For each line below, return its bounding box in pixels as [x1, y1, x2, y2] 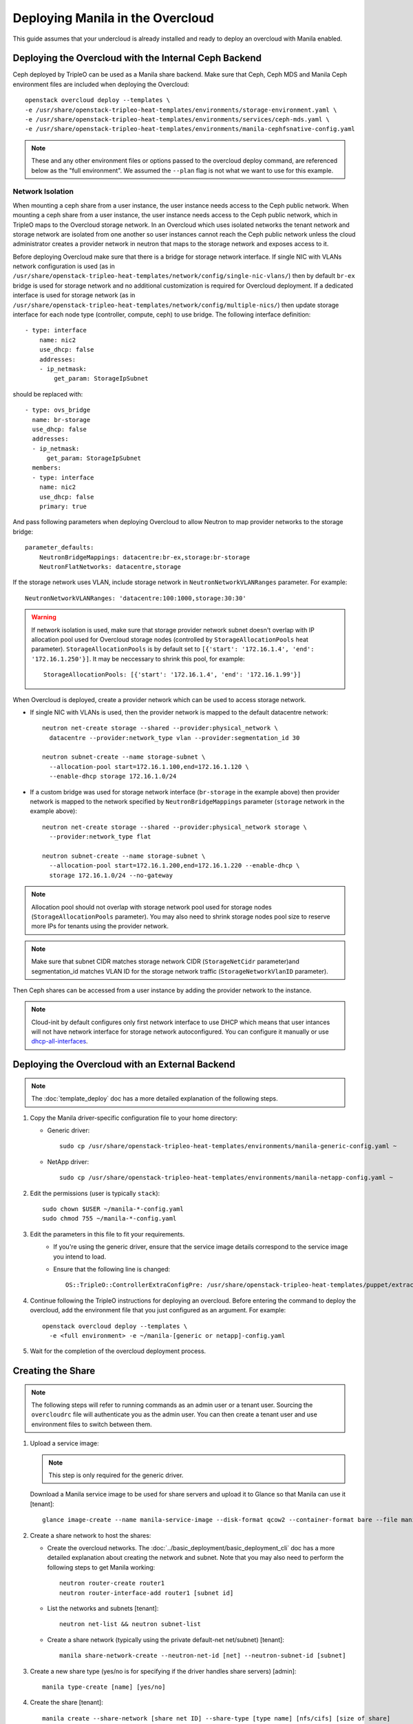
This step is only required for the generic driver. [48, 1471, 184, 1479]
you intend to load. [53, 1252, 107, 1261]
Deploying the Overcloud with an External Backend [12, 1059, 235, 1070]
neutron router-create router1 [59, 1579, 165, 1587]
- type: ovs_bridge [25, 406, 91, 414]
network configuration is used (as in [12, 262, 115, 270]
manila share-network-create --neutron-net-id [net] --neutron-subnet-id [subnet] [59, 1652, 346, 1660]
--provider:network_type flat [49, 833, 151, 841]
